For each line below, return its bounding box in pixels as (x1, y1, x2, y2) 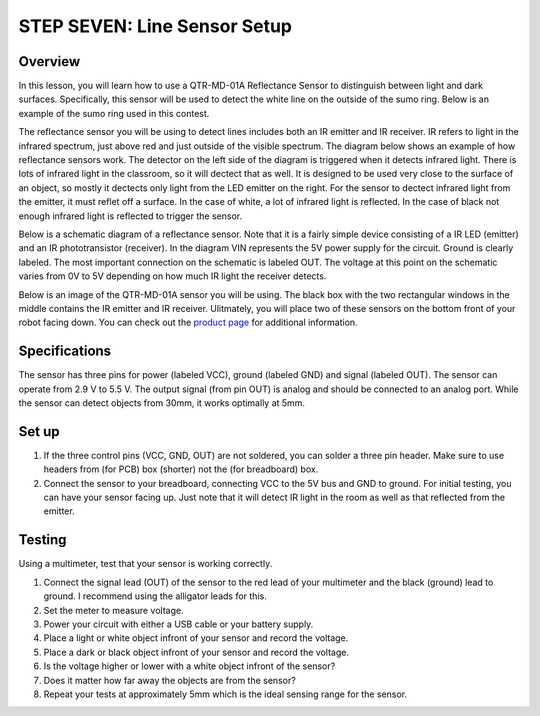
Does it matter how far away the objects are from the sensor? (43, 674, 297, 686)
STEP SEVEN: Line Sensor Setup (18, 15, 293, 37)
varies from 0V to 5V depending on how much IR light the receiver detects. (18, 270, 327, 282)
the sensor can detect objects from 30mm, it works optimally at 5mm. (18, 397, 305, 409)
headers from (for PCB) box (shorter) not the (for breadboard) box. (43, 463, 319, 475)
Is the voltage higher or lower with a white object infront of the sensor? (43, 660, 336, 672)
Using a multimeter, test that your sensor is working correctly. (18, 558, 273, 570)
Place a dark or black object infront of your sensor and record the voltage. (43, 646, 350, 658)
